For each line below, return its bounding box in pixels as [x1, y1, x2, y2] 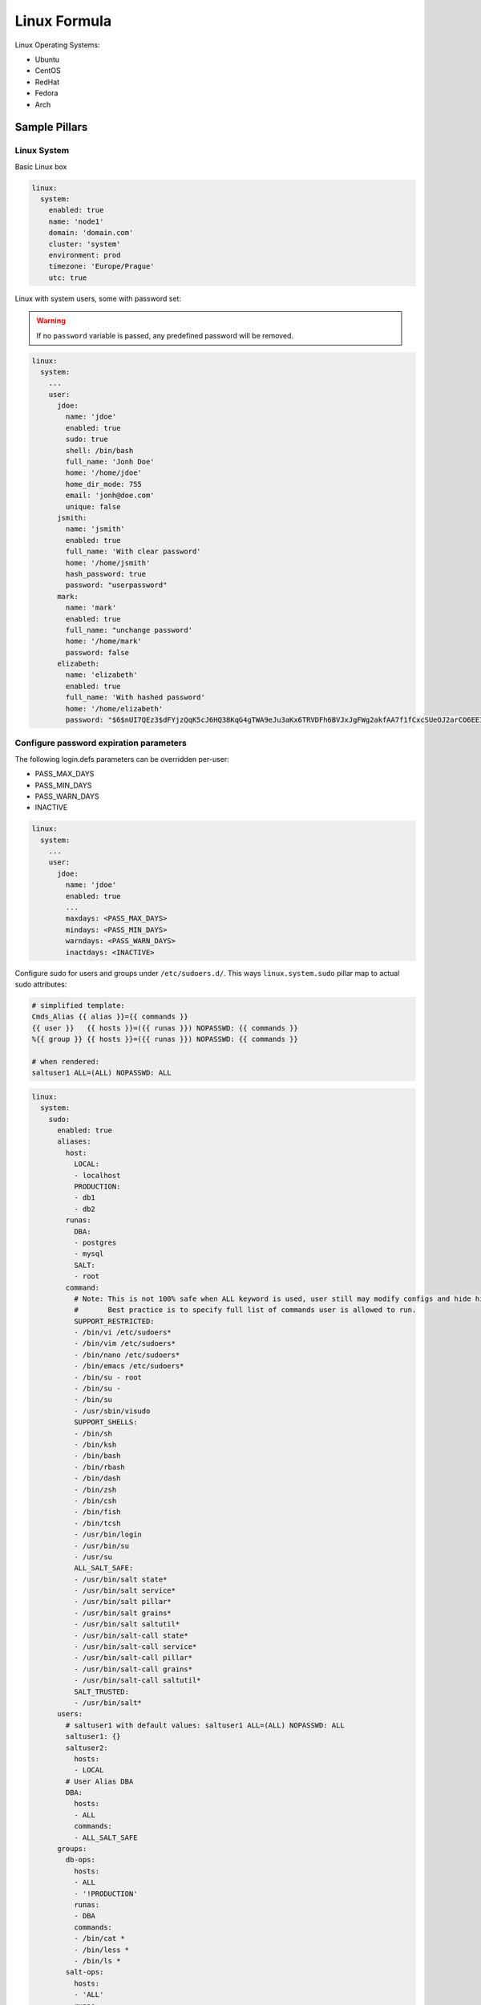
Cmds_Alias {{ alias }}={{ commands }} [31, 1012, 188, 1022]
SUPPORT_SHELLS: [73, 1418, 138, 1427]
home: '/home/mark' [65, 637, 142, 646]
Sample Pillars [14, 120, 88, 134]
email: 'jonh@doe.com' [65, 491, 156, 500]
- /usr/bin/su [73, 1541, 130, 1550]
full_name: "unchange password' [65, 626, 192, 634]
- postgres [73, 1237, 117, 1247]
